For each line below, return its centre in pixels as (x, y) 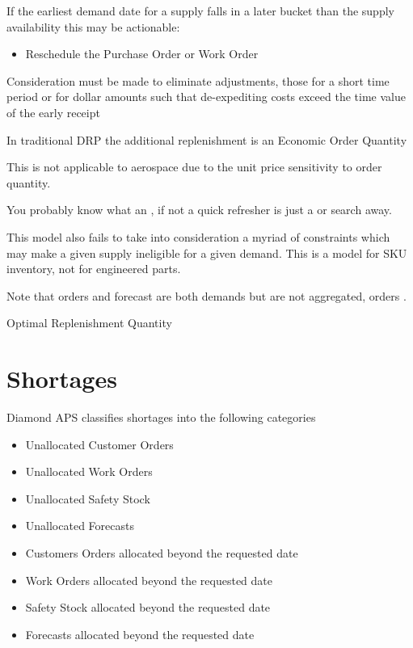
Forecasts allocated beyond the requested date (140, 634)
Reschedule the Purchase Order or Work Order (142, 54)
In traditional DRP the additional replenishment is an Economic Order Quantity (207, 139)
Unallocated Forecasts (80, 526)
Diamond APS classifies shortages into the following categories (161, 417)
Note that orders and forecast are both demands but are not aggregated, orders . (206, 295)
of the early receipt (53, 112)
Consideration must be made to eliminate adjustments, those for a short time (198, 80)
